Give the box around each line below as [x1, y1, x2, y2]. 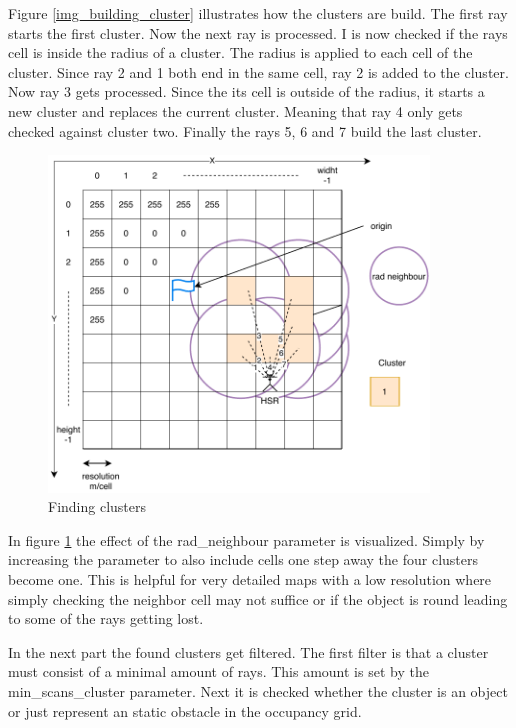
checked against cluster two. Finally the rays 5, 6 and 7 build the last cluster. [8, 120, 482, 141]
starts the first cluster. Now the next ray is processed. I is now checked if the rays [8, 22, 508, 43]
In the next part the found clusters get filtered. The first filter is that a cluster [8, 641, 489, 662]
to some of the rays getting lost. [8, 608, 204, 629]
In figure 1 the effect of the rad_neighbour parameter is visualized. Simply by [8, 529, 485, 550]
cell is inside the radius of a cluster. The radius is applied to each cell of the [8, 42, 473, 63]
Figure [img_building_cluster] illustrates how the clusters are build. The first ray [8, 3, 508, 23]
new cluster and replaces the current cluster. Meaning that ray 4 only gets [8, 100, 463, 121]
